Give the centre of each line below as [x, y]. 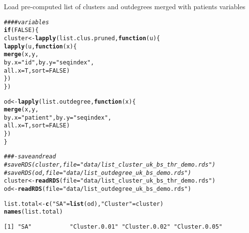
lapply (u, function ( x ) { [40, 46]
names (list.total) [33, 212]
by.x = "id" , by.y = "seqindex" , [49, 62]
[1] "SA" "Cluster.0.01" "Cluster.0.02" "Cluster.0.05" [113, 227]
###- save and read [30, 157]
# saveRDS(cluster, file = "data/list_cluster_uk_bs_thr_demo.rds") [110, 165]
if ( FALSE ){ [21, 30]
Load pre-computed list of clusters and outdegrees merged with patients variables [125, 6]
